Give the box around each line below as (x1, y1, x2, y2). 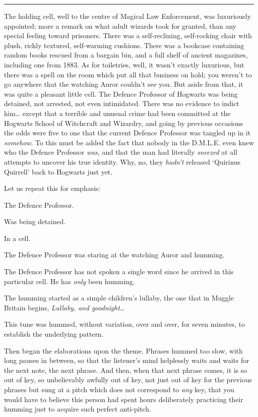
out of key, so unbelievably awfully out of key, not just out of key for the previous (4, 374, 252, 385)
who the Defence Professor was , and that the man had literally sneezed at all (4, 147, 238, 157)
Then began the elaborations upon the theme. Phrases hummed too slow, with (4, 345, 243, 356)
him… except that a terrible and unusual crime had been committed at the (4, 108, 231, 118)
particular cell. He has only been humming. (4, 276, 135, 286)
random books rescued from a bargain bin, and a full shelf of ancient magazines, (4, 50, 248, 60)
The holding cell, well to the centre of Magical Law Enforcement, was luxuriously (4, 11, 251, 21)
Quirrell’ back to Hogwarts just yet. (4, 166, 113, 177)
